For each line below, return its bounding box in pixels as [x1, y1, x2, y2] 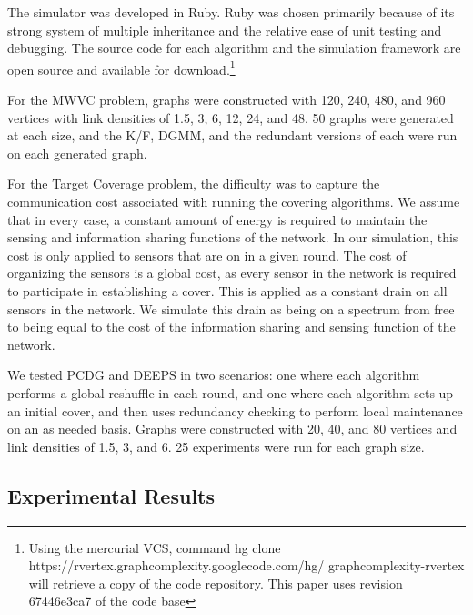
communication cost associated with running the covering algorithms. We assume [7, 192, 460, 210]
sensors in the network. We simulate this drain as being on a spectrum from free [7, 299, 455, 318]
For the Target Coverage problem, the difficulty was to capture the [7, 174, 380, 193]
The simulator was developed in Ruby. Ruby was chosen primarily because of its [7, 3, 455, 21]
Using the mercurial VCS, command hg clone [28, 538, 281, 557]
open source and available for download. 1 [7, 56, 236, 78]
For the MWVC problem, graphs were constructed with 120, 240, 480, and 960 [7, 90, 446, 109]
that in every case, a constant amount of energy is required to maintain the [7, 210, 428, 229]
